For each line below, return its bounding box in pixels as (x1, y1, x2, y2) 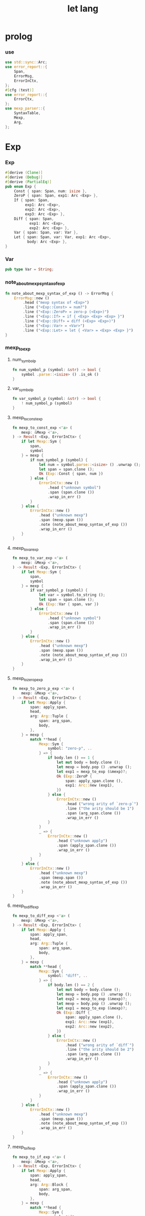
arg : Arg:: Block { (30, 1182, 68, 1187)
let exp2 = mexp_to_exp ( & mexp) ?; (56, 996, 128, 1001)
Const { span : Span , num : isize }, (14, 189, 87, 193)
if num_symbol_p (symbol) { (30, 457, 88, 462)
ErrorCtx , (14, 97, 35, 102)
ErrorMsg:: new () (14, 296, 50, 301)
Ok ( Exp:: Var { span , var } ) (38, 602, 99, 607)
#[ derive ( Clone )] (5, 170, 43, 175)
